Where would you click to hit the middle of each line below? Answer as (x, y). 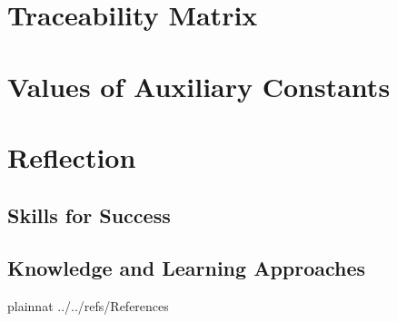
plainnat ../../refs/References (88, 306)
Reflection (72, 156)
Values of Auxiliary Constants (199, 86)
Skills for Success (89, 215)
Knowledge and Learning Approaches (187, 268)
